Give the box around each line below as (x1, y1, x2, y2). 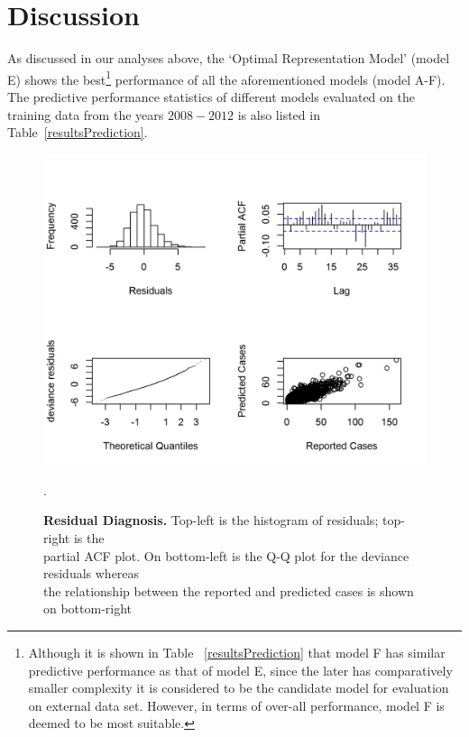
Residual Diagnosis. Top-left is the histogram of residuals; (43, 511, 379, 530)
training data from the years (7, 105, 164, 124)
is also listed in (237, 105, 320, 124)
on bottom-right (43, 599, 133, 618)
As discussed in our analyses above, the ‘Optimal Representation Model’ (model (7, 49, 450, 68)
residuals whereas (43, 564, 140, 583)
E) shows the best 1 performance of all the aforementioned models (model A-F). (7, 67, 446, 88)
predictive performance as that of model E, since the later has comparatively (28, 660, 453, 679)
